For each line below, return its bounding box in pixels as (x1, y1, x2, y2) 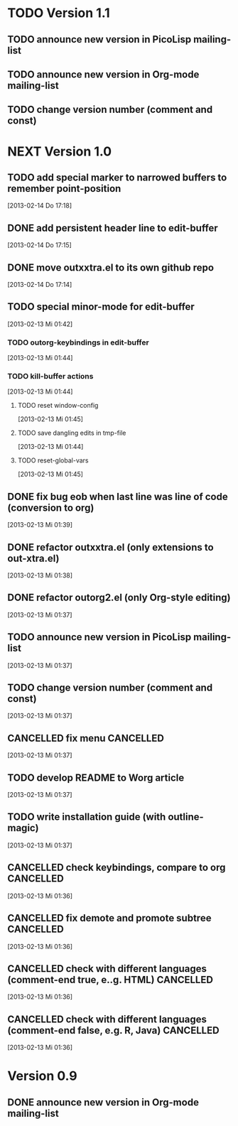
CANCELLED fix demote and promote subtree (7, 912, 212, 924)
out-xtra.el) (7, 552, 60, 564)
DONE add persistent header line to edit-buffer (7, 222, 218, 234)
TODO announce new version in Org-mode (7, 68, 200, 80)
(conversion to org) (7, 502, 94, 514)
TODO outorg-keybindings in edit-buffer (7, 337, 149, 347)
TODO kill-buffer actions (7, 372, 94, 381)
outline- (168, 811, 204, 823)
